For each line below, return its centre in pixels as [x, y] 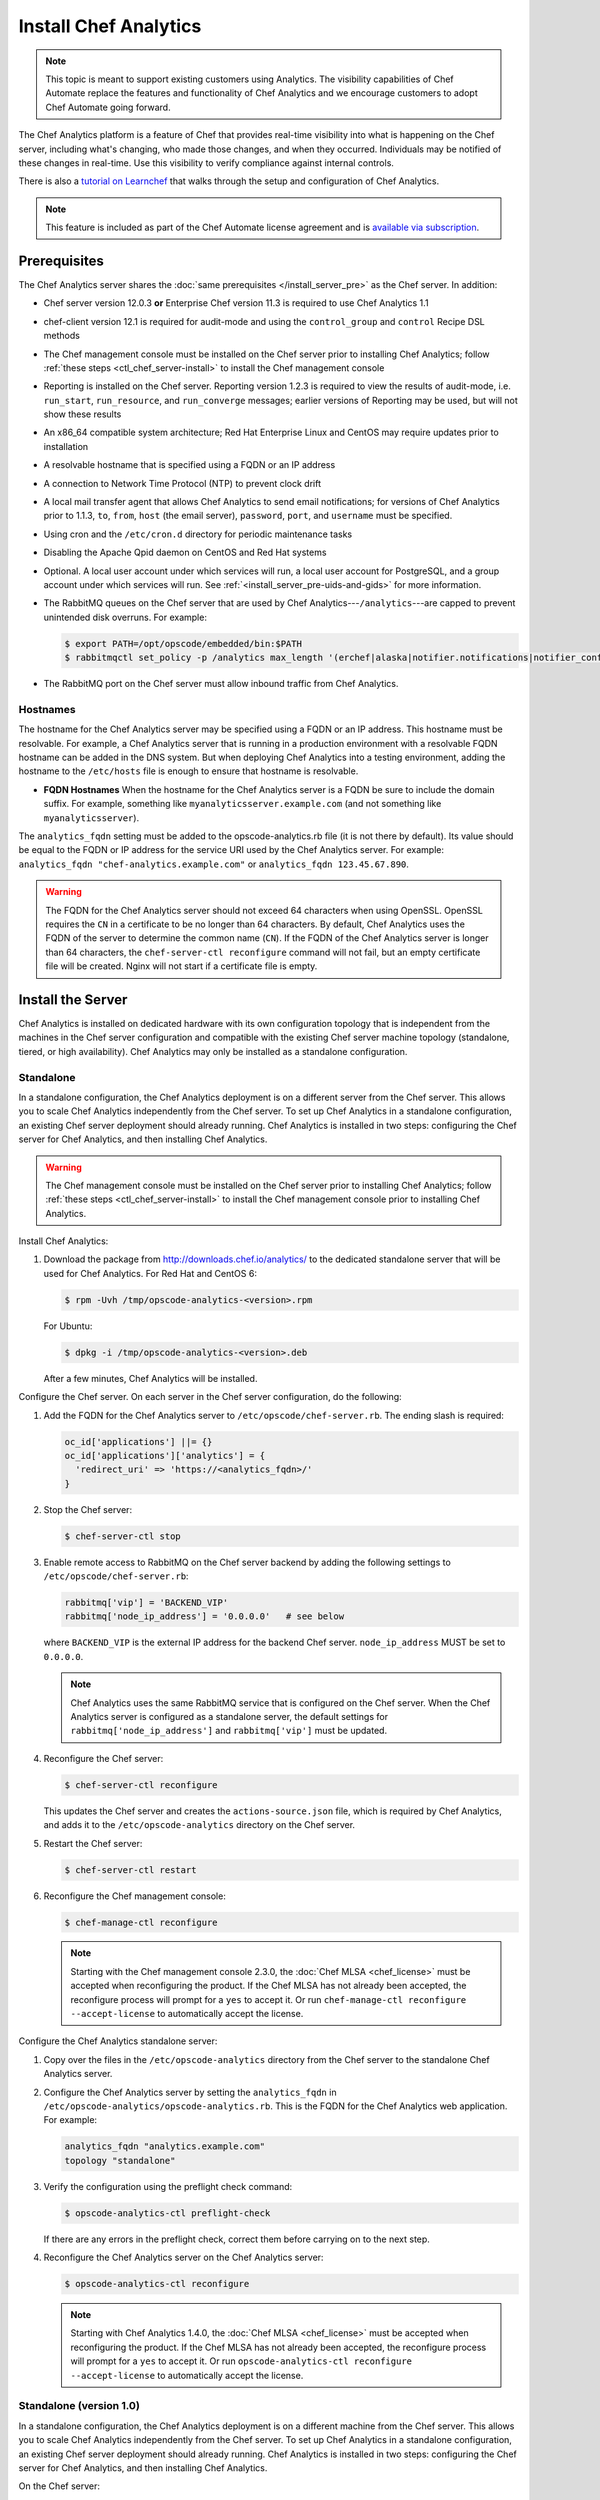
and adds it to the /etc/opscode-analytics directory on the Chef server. [199, 1825]
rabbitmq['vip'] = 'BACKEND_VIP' [146, 1603]
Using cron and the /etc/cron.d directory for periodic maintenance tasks [198, 534]
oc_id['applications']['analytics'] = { [164, 1455]
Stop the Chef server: [88, 1509]
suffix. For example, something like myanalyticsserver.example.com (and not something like [242, 804]
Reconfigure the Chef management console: [135, 1896]
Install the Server [73, 999]
